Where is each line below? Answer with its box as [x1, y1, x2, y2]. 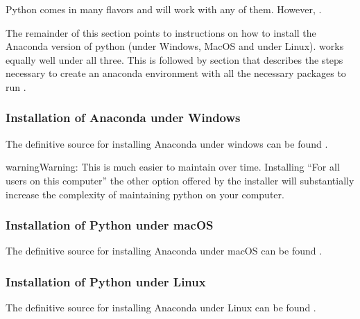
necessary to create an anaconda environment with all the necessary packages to [6, 66, 346, 80]
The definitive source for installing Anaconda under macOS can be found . [6, 243, 323, 258]
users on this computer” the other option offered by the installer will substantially [6, 173, 354, 187]
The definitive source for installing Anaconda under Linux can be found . [6, 300, 316, 315]
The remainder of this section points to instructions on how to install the [6, 25, 316, 40]
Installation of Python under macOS [6, 216, 214, 234]
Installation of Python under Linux [6, 273, 206, 290]
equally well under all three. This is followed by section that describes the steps [6, 52, 343, 67]
